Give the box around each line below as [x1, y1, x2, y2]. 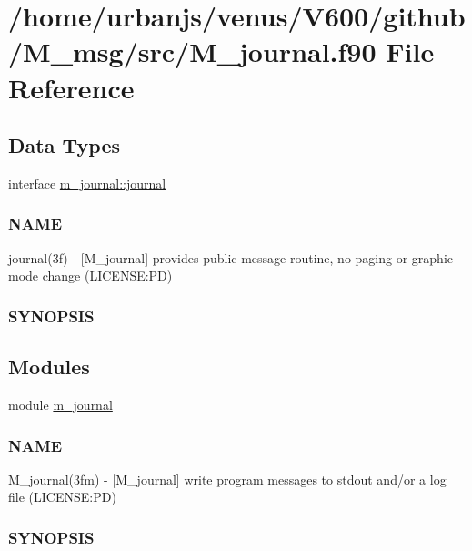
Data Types [8, 131, 120, 159]
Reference [8, 68, 135, 106]
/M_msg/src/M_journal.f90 [8, 33, 377, 70]
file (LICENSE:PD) [8, 487, 116, 506]
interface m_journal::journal [8, 173, 166, 192]
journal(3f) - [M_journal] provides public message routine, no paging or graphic [8, 248, 453, 267]
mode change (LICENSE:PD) [8, 266, 173, 285]
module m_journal [8, 395, 113, 413]
